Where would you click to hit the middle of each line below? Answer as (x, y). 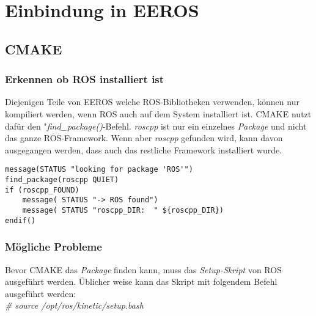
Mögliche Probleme (53, 247)
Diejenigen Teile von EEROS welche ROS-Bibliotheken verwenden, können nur (152, 102)
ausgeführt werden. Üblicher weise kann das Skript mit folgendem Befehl (141, 281)
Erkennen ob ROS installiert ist (85, 79)
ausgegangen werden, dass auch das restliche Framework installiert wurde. (144, 149)
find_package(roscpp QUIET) (62, 180)
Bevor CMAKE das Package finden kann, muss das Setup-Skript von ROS (143, 269)
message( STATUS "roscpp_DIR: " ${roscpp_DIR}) (123, 210)
